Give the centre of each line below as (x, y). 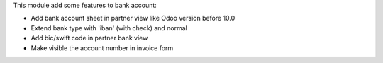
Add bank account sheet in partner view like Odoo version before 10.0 (133, 18)
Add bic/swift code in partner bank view (89, 38)
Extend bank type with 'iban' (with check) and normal (109, 28)
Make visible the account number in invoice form (102, 48)
